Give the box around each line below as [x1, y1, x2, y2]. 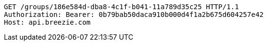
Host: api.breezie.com [4, 18, 91, 26]
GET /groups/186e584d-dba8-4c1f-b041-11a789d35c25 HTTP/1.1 [4, 3, 239, 11]
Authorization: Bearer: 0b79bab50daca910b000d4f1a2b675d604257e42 [4, 11, 264, 18]
